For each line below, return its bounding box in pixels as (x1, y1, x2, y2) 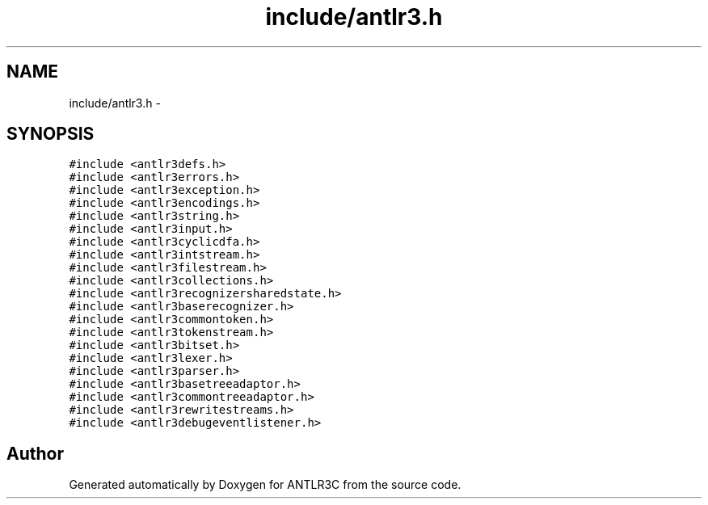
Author (6, 443, 64, 464)
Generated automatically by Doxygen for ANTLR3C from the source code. (69, 478, 461, 492)
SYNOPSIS (6, 124, 95, 145)
